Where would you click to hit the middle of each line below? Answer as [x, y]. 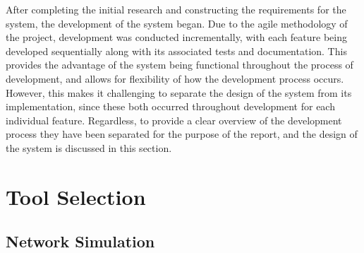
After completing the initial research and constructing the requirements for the [176, 9]
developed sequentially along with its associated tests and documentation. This [176, 51]
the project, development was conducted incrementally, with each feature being [176, 37]
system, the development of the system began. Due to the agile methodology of [177, 23]
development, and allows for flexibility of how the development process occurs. [175, 78]
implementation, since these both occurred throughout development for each [170, 106]
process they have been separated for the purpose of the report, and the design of [182, 134]
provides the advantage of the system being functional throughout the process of [180, 65]
